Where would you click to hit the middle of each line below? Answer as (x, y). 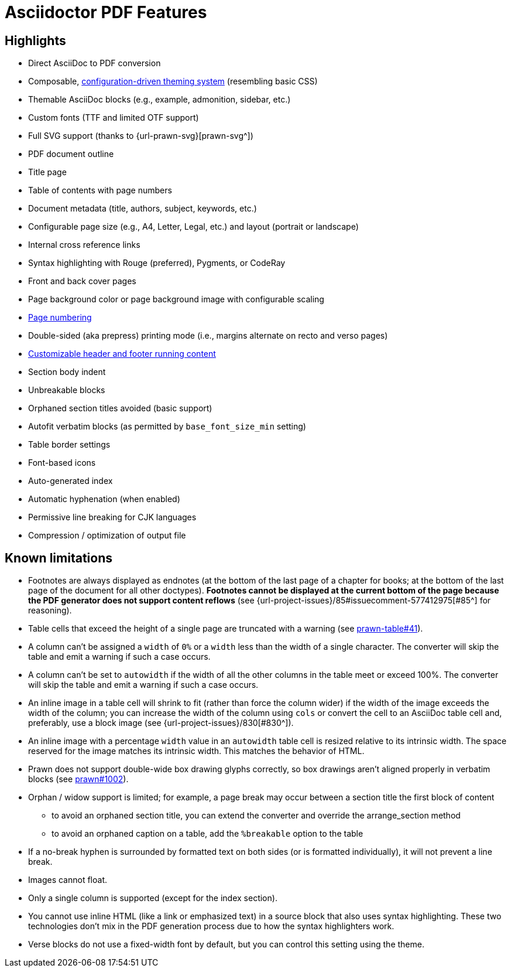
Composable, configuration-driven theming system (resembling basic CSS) (173, 81)
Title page (47, 172)
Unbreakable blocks (67, 390)
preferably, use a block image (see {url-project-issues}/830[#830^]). (161, 723)
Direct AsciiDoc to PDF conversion (95, 63)
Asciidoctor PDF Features (106, 12)
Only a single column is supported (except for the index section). (153, 898)
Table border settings (69, 445)
